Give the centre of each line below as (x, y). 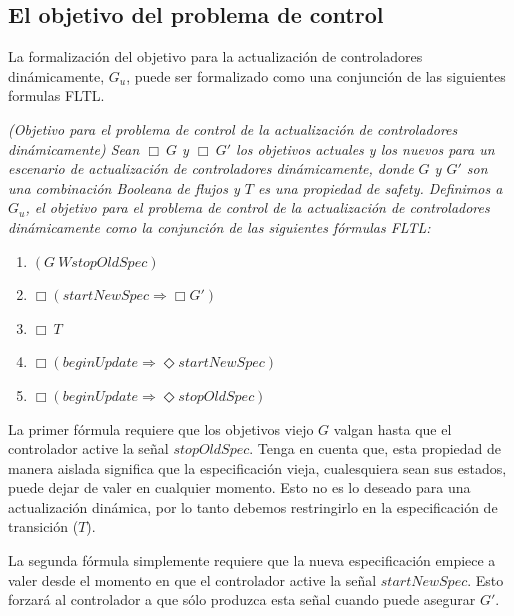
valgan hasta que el (392, 428)
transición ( (43, 526)
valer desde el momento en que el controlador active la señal (192, 579)
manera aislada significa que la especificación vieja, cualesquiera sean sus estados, (257, 467)
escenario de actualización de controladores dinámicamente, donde (211, 168)
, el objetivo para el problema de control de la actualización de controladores (257, 207)
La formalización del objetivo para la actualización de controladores (215, 56)
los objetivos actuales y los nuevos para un (365, 148)
